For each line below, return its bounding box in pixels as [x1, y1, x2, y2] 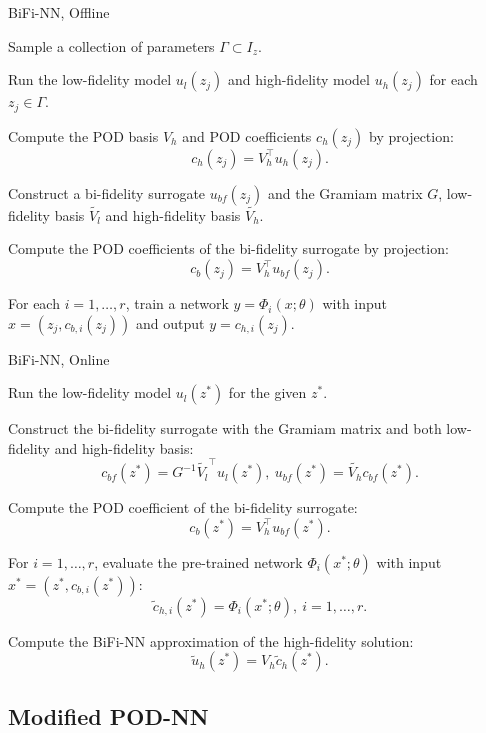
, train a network [125, 293, 229, 314]
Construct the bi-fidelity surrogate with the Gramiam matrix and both [8, 418, 442, 439]
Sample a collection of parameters [8, 35, 215, 56]
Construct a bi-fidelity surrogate [8, 182, 206, 203]
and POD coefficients [182, 125, 312, 146]
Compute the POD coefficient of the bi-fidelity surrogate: [8, 497, 358, 518]
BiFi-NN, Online [8, 348, 110, 369]
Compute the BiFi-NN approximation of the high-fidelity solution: [8, 630, 414, 651]
